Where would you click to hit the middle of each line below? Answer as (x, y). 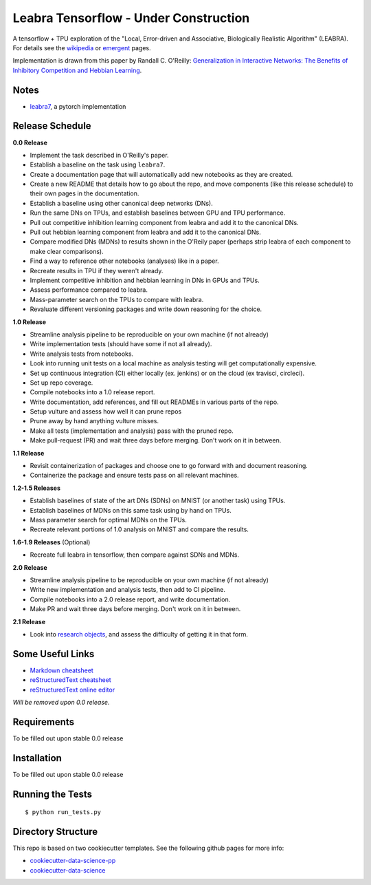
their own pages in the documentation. (85, 193)
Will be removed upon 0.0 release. (61, 702)
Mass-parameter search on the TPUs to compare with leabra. (117, 299)
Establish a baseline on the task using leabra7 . (98, 164)
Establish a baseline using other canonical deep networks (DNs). (121, 203)
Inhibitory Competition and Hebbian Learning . (77, 70)
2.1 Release (29, 621)
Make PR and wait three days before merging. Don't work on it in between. (135, 609)
